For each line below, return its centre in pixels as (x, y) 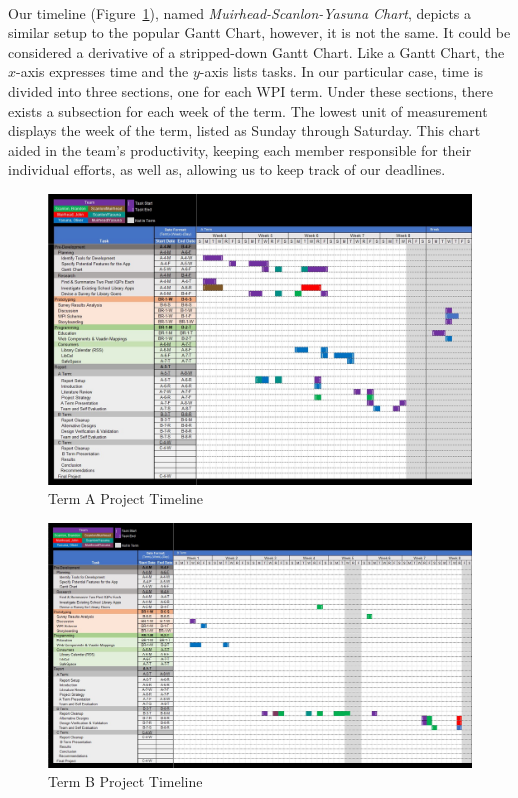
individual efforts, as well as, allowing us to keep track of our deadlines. (227, 169)
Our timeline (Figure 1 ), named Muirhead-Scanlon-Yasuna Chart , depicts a (240, 12)
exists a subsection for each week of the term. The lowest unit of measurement (248, 110)
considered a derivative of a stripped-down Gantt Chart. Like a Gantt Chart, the (256, 51)
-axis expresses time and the (102, 71)
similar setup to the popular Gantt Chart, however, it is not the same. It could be (259, 32)
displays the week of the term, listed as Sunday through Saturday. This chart (244, 130)
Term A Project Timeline (126, 498)
